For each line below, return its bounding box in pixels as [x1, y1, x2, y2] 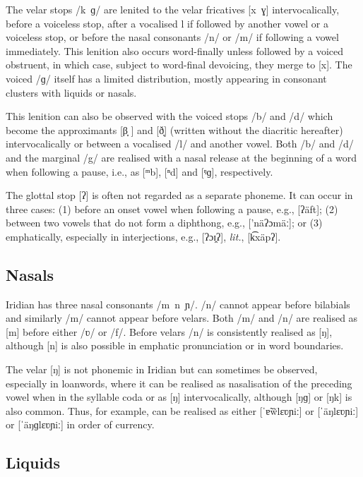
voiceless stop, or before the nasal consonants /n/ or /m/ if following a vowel [6, 30, 339, 44]
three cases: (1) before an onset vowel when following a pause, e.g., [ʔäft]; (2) [6, 201, 338, 216]
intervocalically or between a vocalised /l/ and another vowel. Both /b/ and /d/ [6, 136, 354, 151]
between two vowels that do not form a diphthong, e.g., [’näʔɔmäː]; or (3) [6, 215, 323, 230]
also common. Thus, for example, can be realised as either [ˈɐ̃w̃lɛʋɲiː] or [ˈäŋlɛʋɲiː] [6, 403, 359, 418]
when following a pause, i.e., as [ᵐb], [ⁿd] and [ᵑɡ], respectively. [6, 164, 273, 179]
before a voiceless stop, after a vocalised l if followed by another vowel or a [6, 16, 328, 30]
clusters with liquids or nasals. [6, 85, 137, 99]
